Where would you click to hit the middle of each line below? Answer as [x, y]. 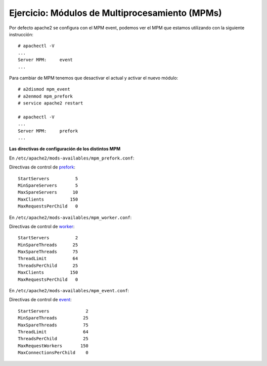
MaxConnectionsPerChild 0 [53, 353]
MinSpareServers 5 [48, 185]
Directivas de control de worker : [42, 226]
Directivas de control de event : [40, 300]
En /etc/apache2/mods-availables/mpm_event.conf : [69, 291]
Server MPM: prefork [48, 131]
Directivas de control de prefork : [42, 167]
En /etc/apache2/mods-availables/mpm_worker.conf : [70, 217]
